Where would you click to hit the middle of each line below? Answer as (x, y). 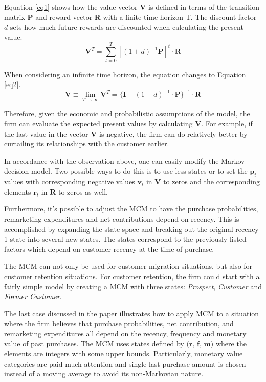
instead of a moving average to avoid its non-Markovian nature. (104, 374)
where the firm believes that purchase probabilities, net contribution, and (119, 323)
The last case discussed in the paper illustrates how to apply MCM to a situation (132, 313)
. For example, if (227, 123)
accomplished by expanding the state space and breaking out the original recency (131, 229)
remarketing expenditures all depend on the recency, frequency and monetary (125, 333)
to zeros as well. (83, 191)
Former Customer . (33, 296)
